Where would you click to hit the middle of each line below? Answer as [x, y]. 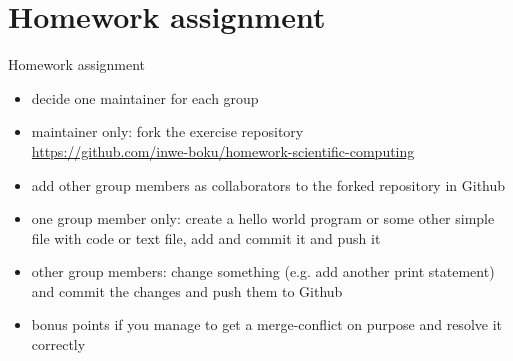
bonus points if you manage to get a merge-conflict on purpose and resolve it [266, 324]
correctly [58, 344]
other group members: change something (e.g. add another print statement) [263, 271]
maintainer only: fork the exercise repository [167, 131]
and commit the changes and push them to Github [187, 290]
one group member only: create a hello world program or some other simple [263, 218]
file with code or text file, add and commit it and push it [206, 237]
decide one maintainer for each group [145, 97]
